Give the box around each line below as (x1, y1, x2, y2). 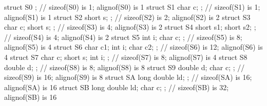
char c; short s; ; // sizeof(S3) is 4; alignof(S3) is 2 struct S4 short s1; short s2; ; (4, 22, 256, 32)
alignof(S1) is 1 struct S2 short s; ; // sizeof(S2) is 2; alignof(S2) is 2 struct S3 (4, 11, 251, 22)
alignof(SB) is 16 (4, 92, 57, 102)
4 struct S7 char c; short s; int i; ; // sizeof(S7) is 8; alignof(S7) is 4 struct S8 (4, 51, 247, 62)
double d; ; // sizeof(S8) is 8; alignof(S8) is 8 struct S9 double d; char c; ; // (4, 61, 245, 72)
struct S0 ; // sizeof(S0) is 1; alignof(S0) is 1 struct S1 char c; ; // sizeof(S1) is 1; (4, 2, 260, 12)
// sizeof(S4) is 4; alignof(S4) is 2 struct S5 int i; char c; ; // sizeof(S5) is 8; (4, 31, 242, 42)
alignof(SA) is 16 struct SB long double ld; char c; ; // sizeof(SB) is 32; (4, 81, 229, 92)
